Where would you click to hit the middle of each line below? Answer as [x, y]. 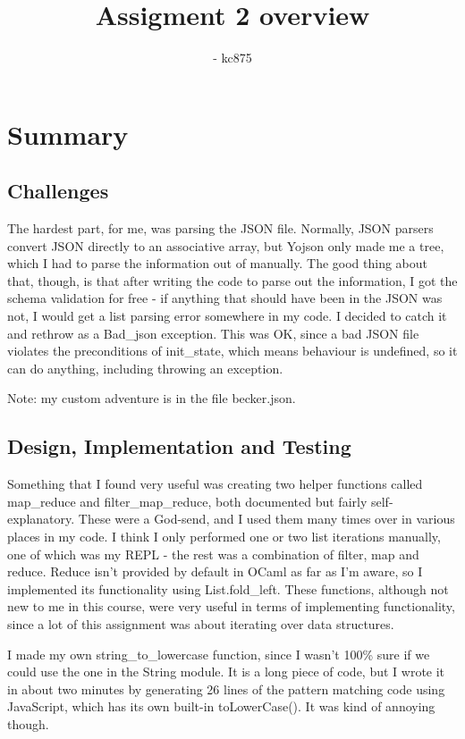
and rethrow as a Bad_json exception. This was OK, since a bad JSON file [213, 333]
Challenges [58, 191]
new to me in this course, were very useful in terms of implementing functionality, [231, 606]
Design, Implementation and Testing [179, 446]
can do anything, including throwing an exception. [145, 368]
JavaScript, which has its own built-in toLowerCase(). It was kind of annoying [221, 706]
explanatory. [41, 519]
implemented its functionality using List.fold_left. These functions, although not [228, 588]
